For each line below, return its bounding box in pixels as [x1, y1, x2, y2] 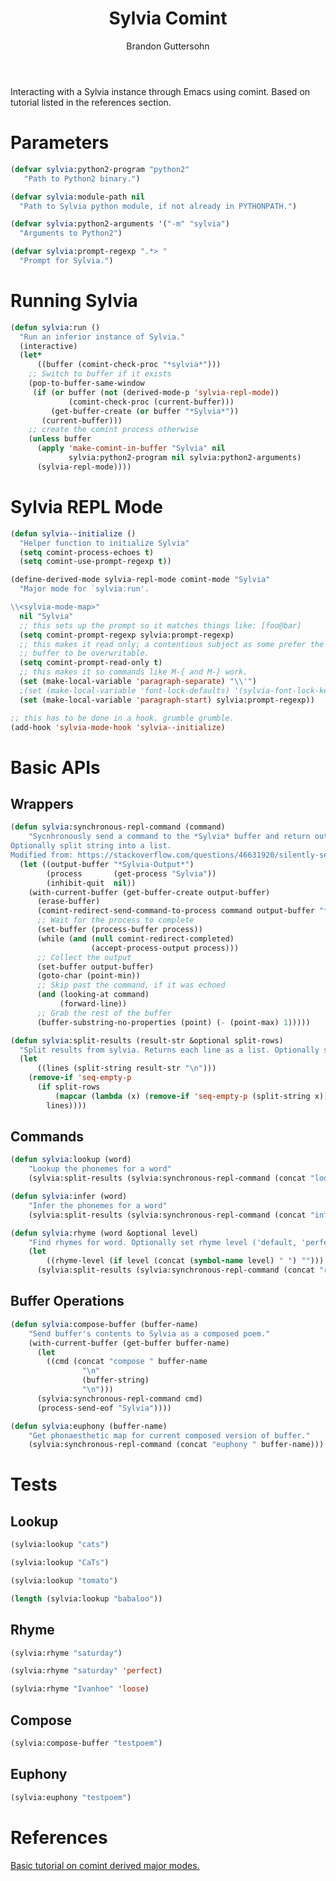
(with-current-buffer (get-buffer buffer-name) [28, 1338, 230, 1348]
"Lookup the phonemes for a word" [28, 1164, 172, 1174]
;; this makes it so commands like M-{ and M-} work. [19, 667, 248, 677]
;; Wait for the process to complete [36, 915, 195, 926]
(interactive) [19, 341, 78, 351]
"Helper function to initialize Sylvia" [19, 538, 190, 548]
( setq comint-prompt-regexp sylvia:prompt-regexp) [19, 630, 235, 640]
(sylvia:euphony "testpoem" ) [10, 1792, 132, 1802]
